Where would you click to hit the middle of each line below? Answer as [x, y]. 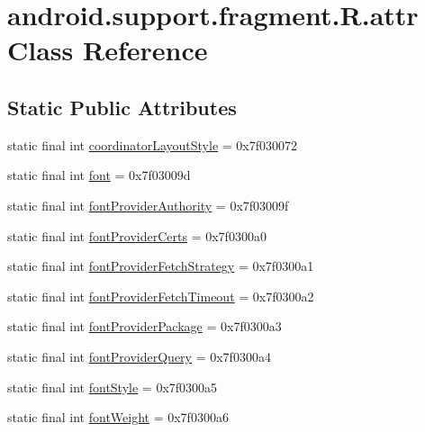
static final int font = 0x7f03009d [99, 175]
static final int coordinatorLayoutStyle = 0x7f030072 [153, 144]
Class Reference [108, 50]
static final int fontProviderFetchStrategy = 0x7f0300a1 [161, 266]
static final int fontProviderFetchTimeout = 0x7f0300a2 [161, 296]
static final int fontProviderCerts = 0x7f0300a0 [137, 235]
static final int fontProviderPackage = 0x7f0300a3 [145, 326]
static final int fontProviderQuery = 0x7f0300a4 [139, 356]
